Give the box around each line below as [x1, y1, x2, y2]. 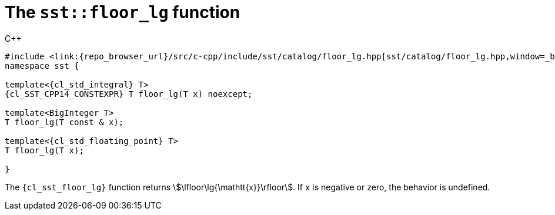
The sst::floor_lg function [5, 2, 240, 22]
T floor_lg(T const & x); [5, 117, 124, 127]
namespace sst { [5, 61, 79, 70]
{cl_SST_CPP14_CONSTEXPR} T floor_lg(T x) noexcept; [5, 89, 253, 99]
